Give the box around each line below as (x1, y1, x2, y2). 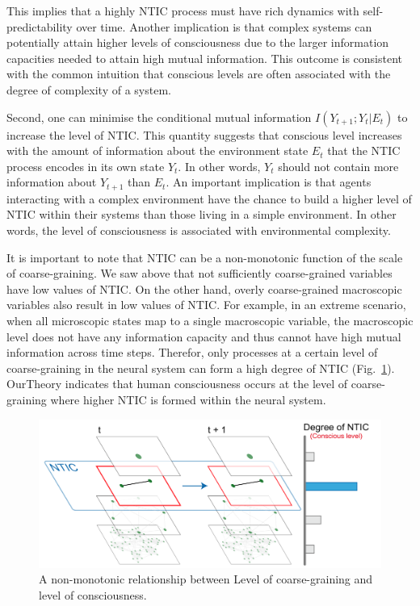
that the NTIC (327, 142, 401, 159)
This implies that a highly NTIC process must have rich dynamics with (6, 2, 359, 19)
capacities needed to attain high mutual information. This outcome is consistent (6, 49, 403, 66)
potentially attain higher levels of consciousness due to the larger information (6, 34, 389, 51)
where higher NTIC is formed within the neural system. (50, 391, 326, 407)
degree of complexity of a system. (6, 81, 171, 98)
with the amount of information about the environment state (6, 142, 309, 159)
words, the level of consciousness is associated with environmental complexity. (6, 221, 391, 238)
